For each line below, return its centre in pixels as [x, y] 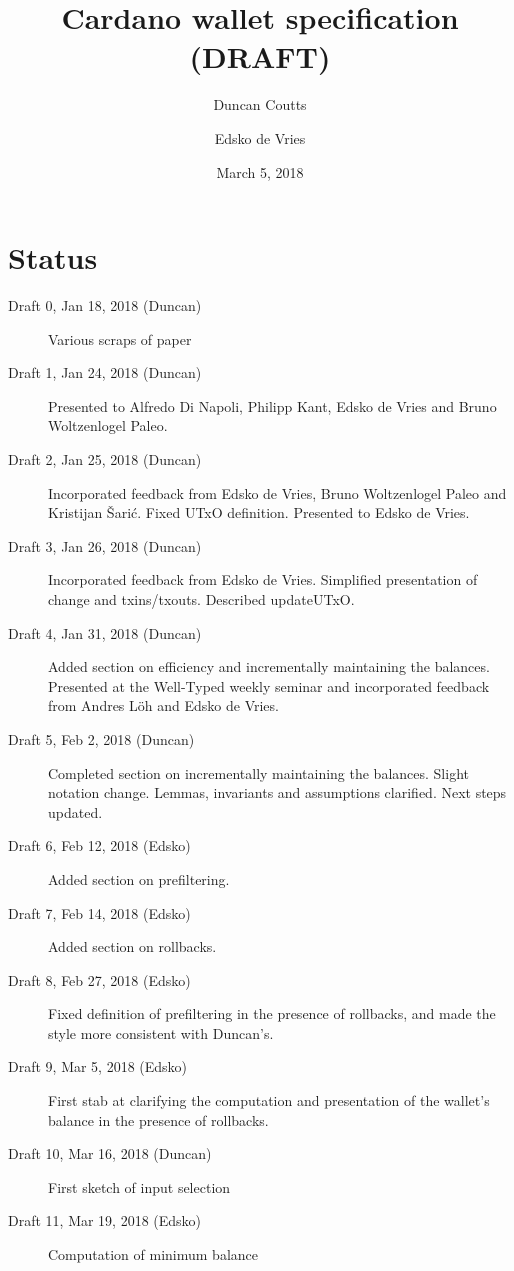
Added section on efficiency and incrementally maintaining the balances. [269, 666]
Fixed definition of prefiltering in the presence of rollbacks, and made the [272, 1013]
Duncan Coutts [260, 104]
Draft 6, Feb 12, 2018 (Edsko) [99, 845]
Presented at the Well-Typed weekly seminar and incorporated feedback [269, 685]
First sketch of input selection [139, 1186]
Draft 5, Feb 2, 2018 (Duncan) [101, 738]
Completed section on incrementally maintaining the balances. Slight [258, 772]
